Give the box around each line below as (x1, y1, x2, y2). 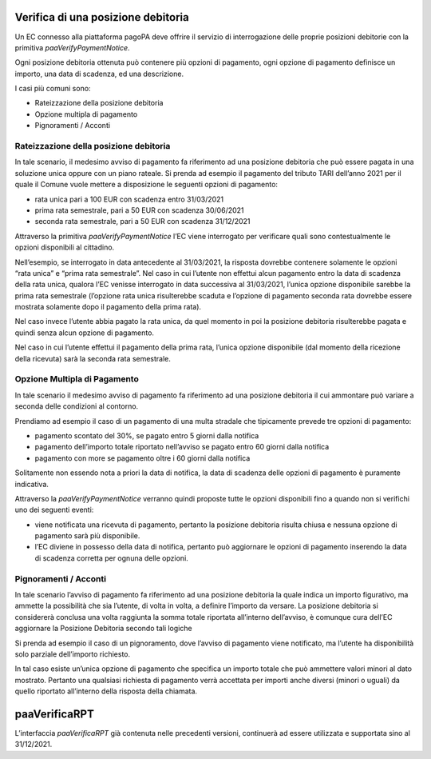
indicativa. (14, 479, 49, 489)
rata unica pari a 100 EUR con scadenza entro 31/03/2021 (34, 194, 224, 204)
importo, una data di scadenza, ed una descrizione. (14, 69, 184, 78)
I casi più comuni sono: (14, 84, 91, 94)
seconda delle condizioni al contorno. (14, 401, 139, 411)
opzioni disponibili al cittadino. (14, 242, 115, 252)
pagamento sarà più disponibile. (34, 531, 140, 541)
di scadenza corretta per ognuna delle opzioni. (34, 553, 189, 563)
